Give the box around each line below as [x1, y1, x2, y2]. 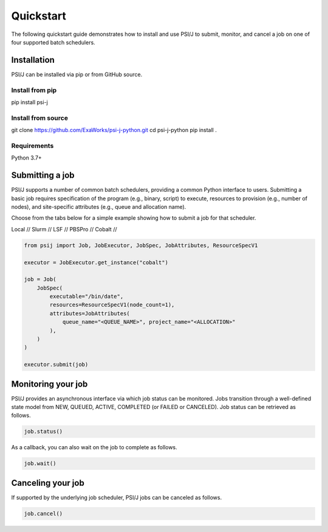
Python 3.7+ [11, 154, 42, 161]
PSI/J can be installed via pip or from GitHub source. [11, 71, 143, 78]
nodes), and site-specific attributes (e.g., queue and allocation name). [11, 203, 186, 210]
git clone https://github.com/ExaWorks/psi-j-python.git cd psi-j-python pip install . [11, 127, 217, 134]
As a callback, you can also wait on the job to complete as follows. [11, 444, 177, 451]
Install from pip [11, 86, 57, 94]
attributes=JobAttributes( [49, 310, 130, 317]
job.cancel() [24, 510, 63, 517]
